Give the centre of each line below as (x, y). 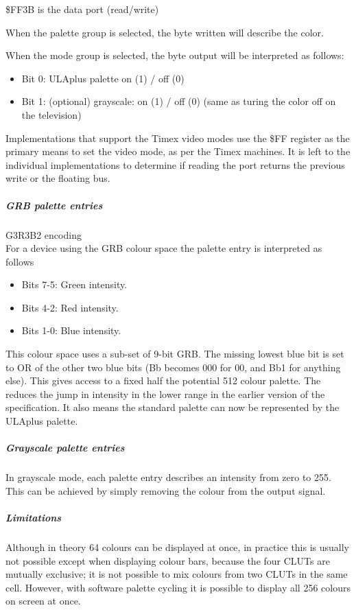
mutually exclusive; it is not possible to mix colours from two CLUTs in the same (177, 574)
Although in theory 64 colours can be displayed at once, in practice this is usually (178, 547)
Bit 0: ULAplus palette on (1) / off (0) (103, 78)
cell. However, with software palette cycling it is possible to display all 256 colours (178, 587)
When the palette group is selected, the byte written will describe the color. (165, 32)
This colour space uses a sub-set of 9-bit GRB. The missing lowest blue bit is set (175, 354)
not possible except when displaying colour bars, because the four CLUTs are (168, 560)
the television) (51, 114)
